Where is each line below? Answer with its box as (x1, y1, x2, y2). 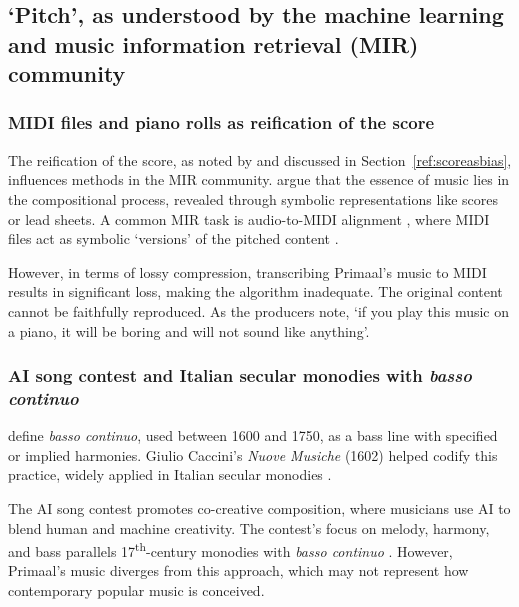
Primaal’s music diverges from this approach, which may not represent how (8, 560, 469, 581)
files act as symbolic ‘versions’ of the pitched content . (8, 228, 339, 249)
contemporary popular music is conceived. (8, 580, 265, 601)
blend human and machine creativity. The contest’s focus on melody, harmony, (8, 517, 490, 538)
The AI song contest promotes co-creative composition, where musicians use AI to (8, 498, 511, 519)
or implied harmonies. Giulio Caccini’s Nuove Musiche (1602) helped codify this (8, 444, 498, 465)
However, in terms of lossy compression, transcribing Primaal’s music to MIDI (8, 261, 487, 282)
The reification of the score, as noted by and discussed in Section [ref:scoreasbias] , (8, 149, 512, 170)
